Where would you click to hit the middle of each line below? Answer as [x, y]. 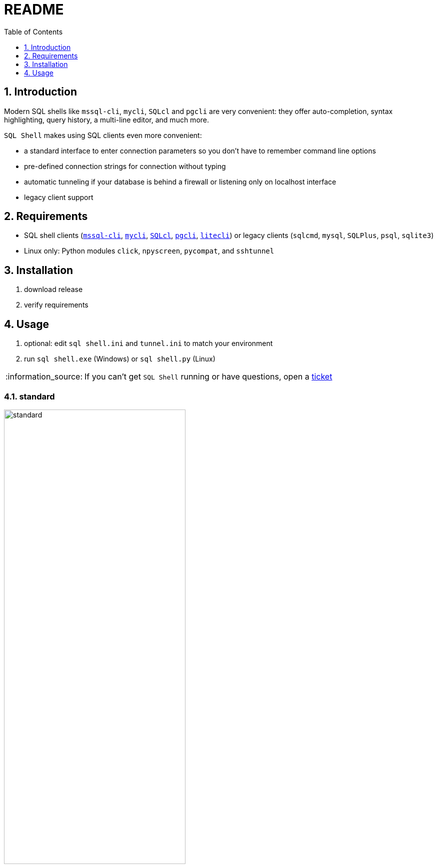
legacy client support [59, 197]
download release [53, 289]
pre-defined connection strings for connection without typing [125, 166]
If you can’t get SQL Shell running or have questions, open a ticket [208, 377]
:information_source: [44, 377]
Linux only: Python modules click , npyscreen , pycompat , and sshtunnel [149, 251]
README [34, 9]
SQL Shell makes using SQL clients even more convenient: [103, 135]
